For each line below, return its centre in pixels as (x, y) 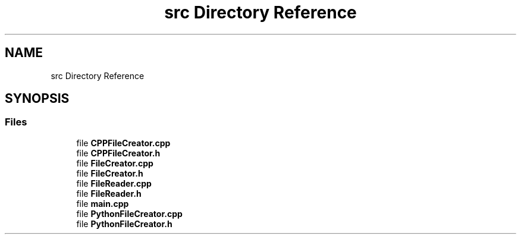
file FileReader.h (109, 193)
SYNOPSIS (37, 99)
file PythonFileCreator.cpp (129, 213)
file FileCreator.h (110, 173)
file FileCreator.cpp (115, 163)
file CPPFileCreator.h (118, 153)
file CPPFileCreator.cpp (123, 143)
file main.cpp (103, 203)
